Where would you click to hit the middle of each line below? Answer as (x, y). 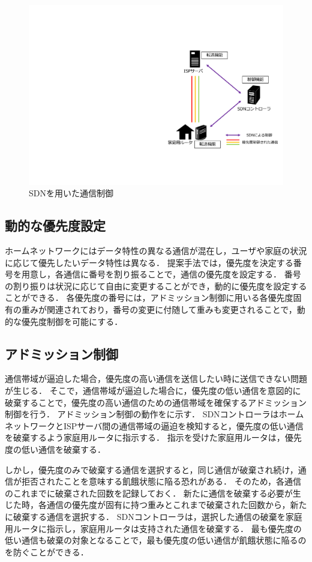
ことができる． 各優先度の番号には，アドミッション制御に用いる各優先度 (149, 298)
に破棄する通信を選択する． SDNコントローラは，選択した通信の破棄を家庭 (154, 516)
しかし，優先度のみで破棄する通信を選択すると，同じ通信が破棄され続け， (151, 469)
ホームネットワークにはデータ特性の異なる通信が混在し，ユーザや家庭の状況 (156, 251)
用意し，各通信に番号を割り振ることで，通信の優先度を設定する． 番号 (161, 274)
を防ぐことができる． (47, 551)
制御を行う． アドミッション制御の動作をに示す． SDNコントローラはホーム (154, 414)
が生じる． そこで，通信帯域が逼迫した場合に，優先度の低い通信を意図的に (153, 390)
